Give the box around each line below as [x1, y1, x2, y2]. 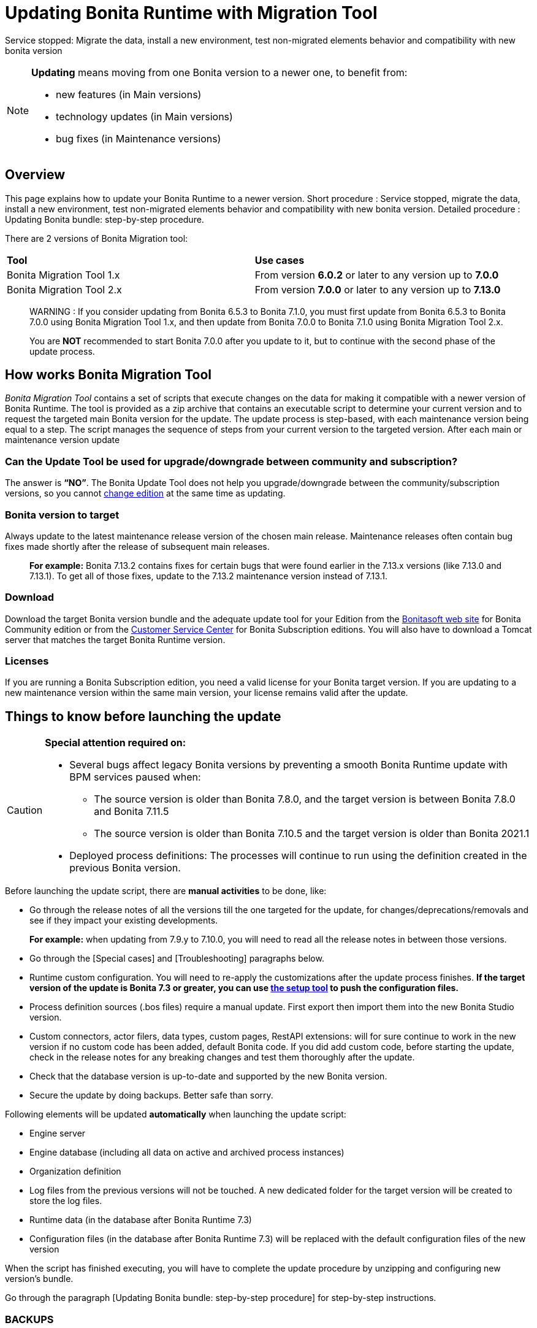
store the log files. [29, 1195, 102, 1206]
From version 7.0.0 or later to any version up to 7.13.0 [254, 283, 501, 296]
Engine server [29, 1128, 86, 1139]
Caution [7, 804, 43, 817]
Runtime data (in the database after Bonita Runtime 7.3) [29, 1214, 252, 1226]
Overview [5, 167, 66, 183]
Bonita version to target [5, 508, 120, 521]
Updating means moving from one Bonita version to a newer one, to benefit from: [31, 66, 408, 79]
